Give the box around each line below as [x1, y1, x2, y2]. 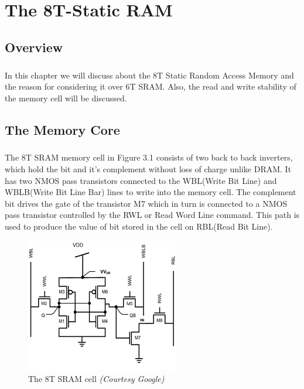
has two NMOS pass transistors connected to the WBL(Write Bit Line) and [5, 174, 277, 186]
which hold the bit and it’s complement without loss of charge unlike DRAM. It [5, 163, 292, 175]
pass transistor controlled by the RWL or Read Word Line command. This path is [5, 209, 300, 221]
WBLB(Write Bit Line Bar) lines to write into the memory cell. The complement [5, 186, 296, 198]
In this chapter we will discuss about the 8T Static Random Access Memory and [5, 69, 294, 81]
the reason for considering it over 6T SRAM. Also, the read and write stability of [5, 80, 296, 93]
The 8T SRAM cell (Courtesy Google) [28, 373, 165, 385]
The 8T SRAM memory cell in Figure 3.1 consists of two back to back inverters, [5, 151, 293, 163]
